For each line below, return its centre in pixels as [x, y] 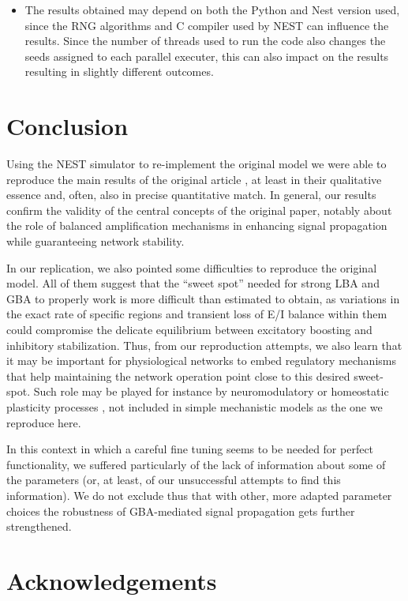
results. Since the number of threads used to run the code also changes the [205, 41]
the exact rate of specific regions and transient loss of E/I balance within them [197, 314]
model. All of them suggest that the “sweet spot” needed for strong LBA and [193, 283]
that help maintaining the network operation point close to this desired [178, 376]
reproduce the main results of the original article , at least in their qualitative [194, 179]
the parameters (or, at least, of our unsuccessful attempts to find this [174, 480]
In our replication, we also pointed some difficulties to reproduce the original [192, 267]
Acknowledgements [112, 580]
